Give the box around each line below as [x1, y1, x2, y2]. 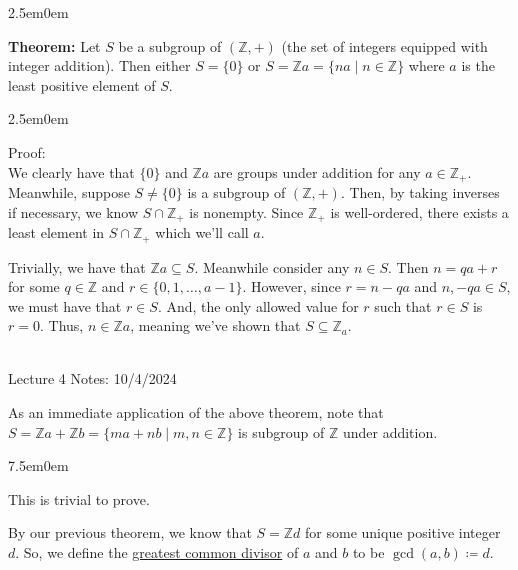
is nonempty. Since [189, 201, 304, 222]
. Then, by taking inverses [340, 182, 500, 203]
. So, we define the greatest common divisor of [15, 542, 299, 563]
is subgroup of [238, 421, 325, 442]
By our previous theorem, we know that [8, 522, 252, 543]
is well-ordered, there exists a [330, 201, 509, 222]
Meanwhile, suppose [8, 182, 130, 203]
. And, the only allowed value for [157, 295, 359, 316]
